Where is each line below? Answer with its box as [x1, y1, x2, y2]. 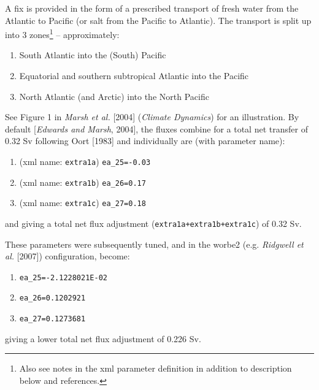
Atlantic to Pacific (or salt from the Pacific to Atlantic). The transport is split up [5, 13, 312, 26]
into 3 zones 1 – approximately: [5, 26, 120, 40]
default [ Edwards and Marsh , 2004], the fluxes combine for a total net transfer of [5, 122, 308, 135]
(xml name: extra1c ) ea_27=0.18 [19, 196, 146, 209]
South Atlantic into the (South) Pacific [19, 48, 166, 61]
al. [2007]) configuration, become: [5, 250, 130, 262]
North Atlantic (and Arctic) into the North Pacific [19, 90, 209, 102]
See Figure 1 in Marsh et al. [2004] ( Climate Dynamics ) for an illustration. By [5, 110, 299, 123]
